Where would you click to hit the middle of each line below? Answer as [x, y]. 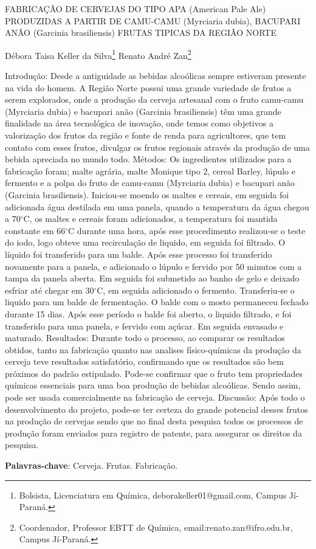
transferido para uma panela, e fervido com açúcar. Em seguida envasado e [144, 326]
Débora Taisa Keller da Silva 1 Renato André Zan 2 [98, 54]
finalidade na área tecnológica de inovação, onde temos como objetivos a [139, 123]
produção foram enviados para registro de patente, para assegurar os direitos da [153, 433]
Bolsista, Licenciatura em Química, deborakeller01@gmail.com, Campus [153, 495]
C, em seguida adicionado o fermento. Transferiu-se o [196, 290]
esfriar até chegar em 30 [50, 290]
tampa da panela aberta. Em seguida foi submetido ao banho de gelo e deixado [152, 278]
